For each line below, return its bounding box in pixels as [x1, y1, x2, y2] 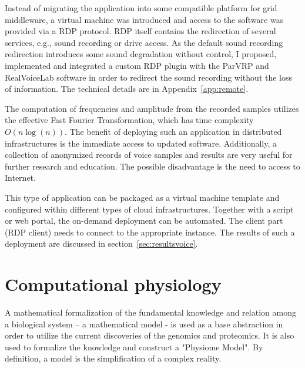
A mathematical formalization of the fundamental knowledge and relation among [5, 306, 296, 318]
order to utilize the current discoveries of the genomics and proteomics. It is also [5, 329, 294, 342]
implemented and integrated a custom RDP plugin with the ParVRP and [5, 59, 269, 71]
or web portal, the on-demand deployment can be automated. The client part [5, 214, 283, 227]
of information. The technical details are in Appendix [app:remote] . [5, 82, 249, 95]
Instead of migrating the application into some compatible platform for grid [5, 2, 277, 14]
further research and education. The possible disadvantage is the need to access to [5, 160, 300, 172]
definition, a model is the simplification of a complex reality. [5, 352, 222, 364]
